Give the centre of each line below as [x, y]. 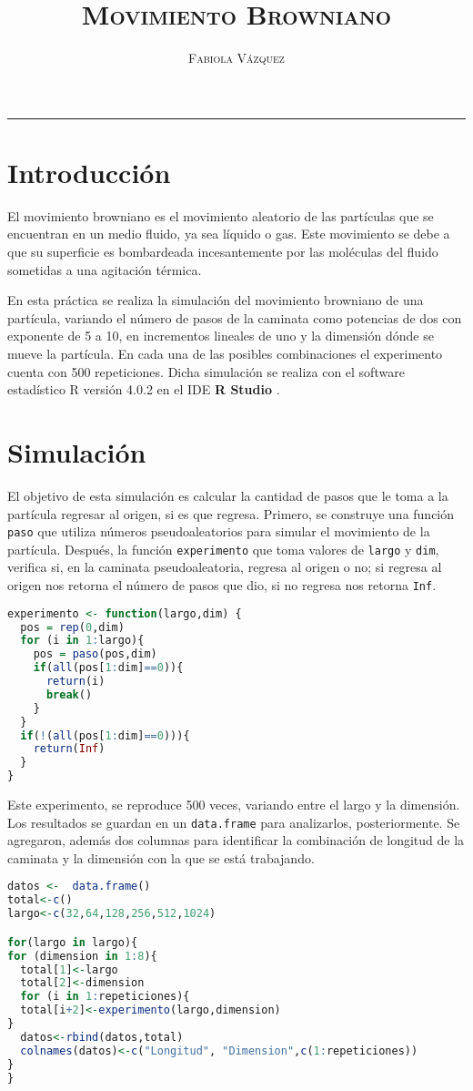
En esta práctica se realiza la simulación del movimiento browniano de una [216, 300]
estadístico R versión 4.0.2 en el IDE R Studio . [144, 389]
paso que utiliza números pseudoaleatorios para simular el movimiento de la [219, 531]
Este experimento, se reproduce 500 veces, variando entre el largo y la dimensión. [234, 805]
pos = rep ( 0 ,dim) [72, 627]
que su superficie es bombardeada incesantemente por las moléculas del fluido [223, 252]
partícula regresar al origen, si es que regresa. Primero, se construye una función [231, 513]
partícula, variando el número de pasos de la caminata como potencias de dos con [235, 317]
